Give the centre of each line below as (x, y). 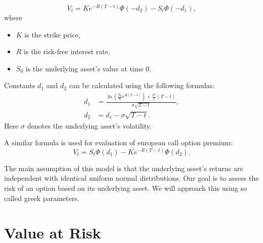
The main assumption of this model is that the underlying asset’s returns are (124, 168)
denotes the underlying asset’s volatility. (89, 125)
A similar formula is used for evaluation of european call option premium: (119, 143)
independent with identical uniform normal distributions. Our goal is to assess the (131, 178)
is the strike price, (52, 34)
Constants (20, 85)
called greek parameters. (42, 198)
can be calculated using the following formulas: (142, 85)
